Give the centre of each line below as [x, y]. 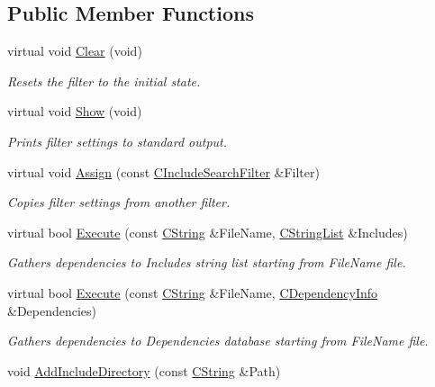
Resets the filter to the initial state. [104, 81]
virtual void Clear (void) [75, 51]
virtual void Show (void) [75, 111]
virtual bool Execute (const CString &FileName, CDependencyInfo [193, 292]
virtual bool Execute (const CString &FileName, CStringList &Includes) [208, 232]
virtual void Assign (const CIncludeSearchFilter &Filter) [163, 171]
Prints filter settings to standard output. [118, 141]
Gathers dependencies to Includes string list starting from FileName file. [207, 262]
